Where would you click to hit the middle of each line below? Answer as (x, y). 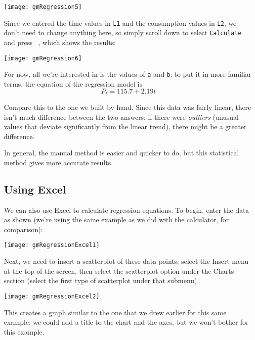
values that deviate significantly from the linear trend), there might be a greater (125, 126)
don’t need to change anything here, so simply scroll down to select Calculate (123, 32)
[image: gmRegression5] (43, 7)
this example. (24, 331)
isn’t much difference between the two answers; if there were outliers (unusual (122, 117)
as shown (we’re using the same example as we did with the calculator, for (117, 219)
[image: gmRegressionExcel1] (52, 245)
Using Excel (35, 189)
